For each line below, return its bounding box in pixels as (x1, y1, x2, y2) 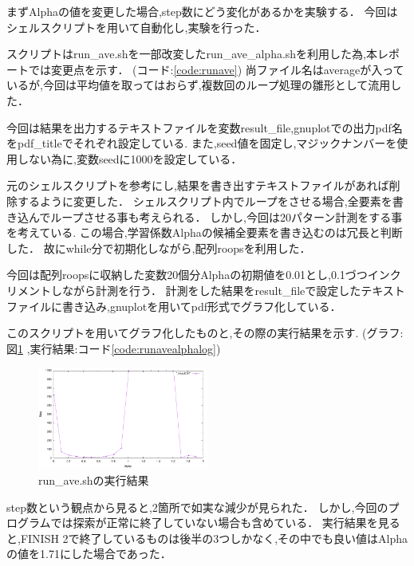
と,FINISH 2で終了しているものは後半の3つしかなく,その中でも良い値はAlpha (6, 529, 408, 546)
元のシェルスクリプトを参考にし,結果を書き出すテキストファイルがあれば (6, 177, 389, 194)
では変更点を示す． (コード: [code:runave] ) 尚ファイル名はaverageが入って (28, 61, 404, 77)
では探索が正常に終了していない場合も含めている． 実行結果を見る (50, 514, 400, 531)
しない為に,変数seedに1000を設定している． (17, 150, 242, 167)
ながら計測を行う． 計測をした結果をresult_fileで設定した (61, 281, 361, 298)
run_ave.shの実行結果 (38, 472, 149, 489)
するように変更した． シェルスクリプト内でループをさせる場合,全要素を (17, 192, 392, 209)
